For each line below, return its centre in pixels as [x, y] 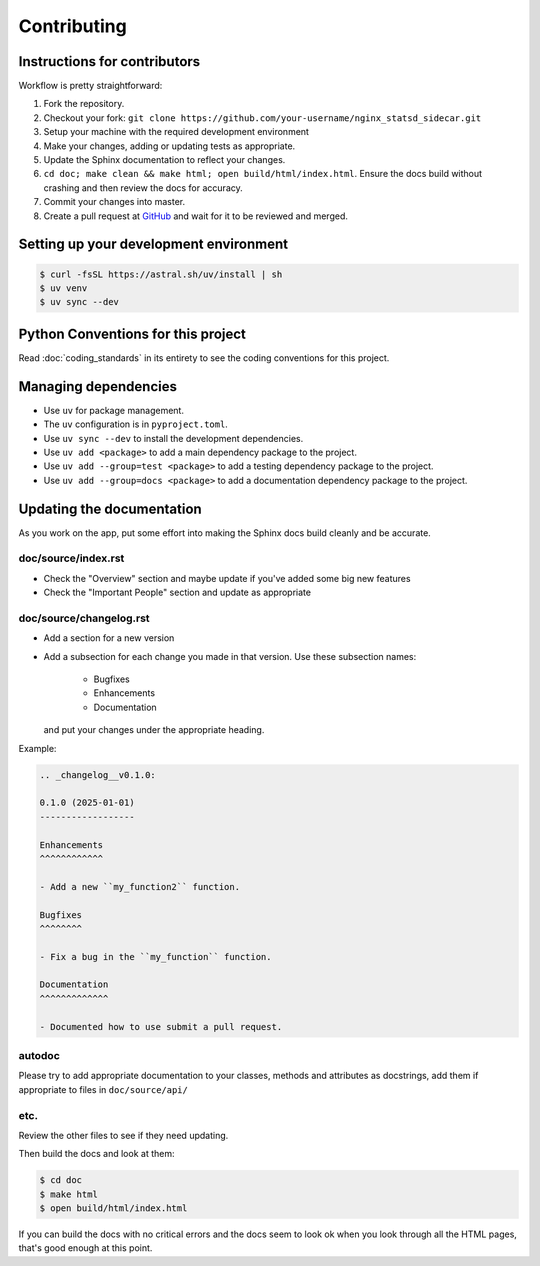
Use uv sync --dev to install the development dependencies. [173, 438]
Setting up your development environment [153, 244]
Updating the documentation [110, 508]
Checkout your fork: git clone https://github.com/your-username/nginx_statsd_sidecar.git [262, 117]
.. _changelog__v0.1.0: [98, 774]
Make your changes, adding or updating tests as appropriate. [169, 146]
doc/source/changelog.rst [84, 618]
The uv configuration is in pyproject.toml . [136, 424]
